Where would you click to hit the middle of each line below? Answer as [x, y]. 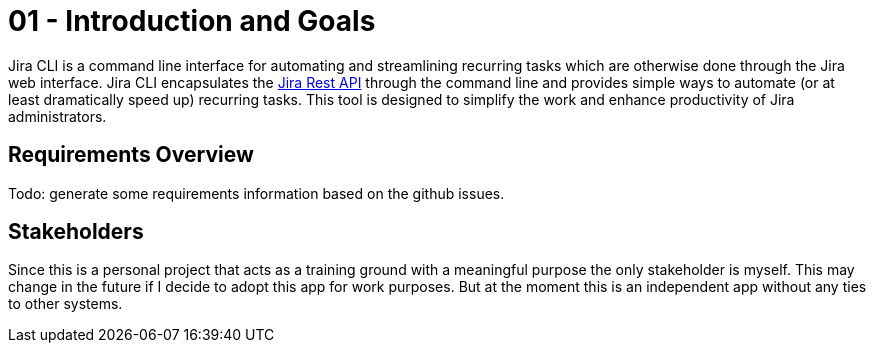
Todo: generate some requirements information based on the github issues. [256, 193]
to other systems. [65, 304]
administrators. [57, 116]
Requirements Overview [131, 155]
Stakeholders [76, 232]
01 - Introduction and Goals [192, 21]
